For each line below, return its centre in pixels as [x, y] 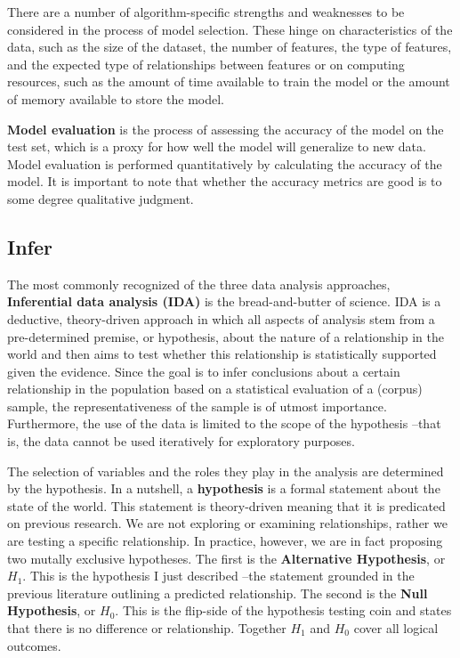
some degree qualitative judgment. [101, 198]
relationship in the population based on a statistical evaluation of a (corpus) [215, 389]
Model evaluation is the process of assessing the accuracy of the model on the [226, 129]
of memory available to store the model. [116, 98]
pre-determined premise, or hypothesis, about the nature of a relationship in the [226, 336]
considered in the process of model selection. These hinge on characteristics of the [230, 29]
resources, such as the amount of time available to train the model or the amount [229, 81]
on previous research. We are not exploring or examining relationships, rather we [227, 523]
